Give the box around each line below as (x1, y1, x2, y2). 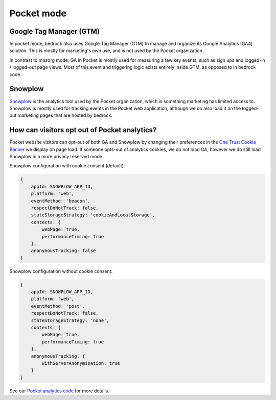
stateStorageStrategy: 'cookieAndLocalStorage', (31, 212, 155, 218)
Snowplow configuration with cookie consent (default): (9, 163, 125, 169)
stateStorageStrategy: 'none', (31, 317, 109, 323)
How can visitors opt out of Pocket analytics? (9, 126, 157, 135)
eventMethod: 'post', (31, 303, 85, 309)
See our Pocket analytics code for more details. (9, 388, 109, 394)
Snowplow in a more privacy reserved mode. (9, 154, 104, 159)
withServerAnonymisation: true (41, 360, 120, 366)
